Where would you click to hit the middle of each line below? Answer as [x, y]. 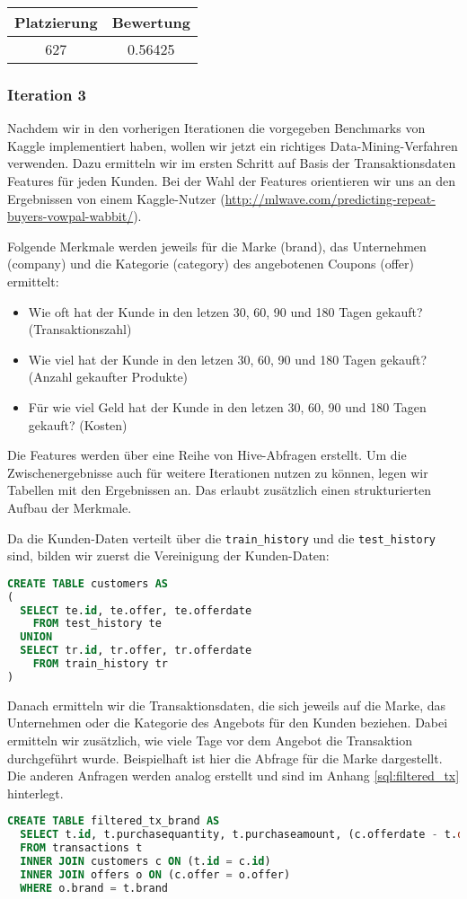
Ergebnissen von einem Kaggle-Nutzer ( [116, 198]
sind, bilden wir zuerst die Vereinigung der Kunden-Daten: [168, 555]
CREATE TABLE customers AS [88, 583]
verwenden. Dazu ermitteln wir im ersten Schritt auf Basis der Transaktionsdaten [232, 163]
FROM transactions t [81, 848]
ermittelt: [33, 281]
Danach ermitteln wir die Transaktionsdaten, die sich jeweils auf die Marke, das [227, 705]
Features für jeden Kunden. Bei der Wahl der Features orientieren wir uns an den [231, 181]
